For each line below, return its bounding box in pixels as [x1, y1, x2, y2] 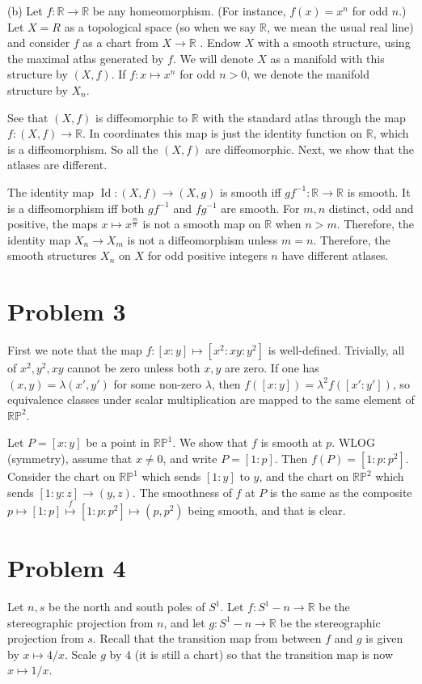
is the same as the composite [269, 483, 412, 500]
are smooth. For [221, 199, 300, 216]
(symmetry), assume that [7, 450, 133, 466]
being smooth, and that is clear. [188, 501, 346, 518]
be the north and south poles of [48, 598, 205, 615]
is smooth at [260, 434, 323, 451]
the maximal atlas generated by [7, 49, 164, 66]
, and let [163, 614, 205, 631]
